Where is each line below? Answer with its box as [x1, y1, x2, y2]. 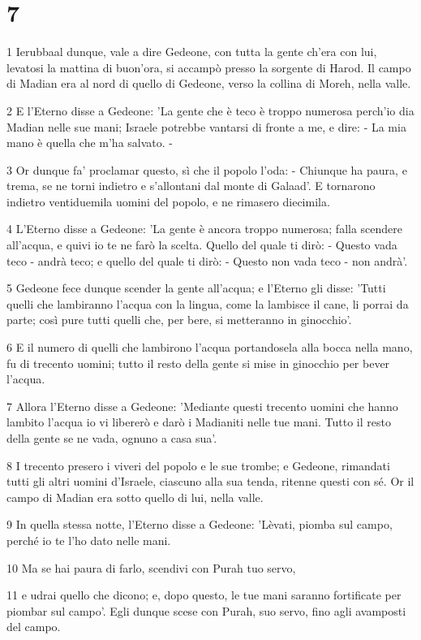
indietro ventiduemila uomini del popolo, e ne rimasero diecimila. [6, 192, 330, 210]
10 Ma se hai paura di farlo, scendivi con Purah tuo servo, [6, 559, 296, 576]
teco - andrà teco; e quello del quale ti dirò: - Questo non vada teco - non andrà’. [6, 252, 408, 269]
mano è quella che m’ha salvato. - [6, 134, 173, 151]
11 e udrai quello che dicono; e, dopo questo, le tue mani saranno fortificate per [6, 586, 402, 603]
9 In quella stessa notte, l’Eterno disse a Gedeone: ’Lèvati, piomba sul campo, [6, 516, 393, 533]
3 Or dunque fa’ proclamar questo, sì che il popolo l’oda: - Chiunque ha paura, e [6, 161, 407, 178]
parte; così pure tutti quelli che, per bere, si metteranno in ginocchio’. [6, 311, 352, 328]
